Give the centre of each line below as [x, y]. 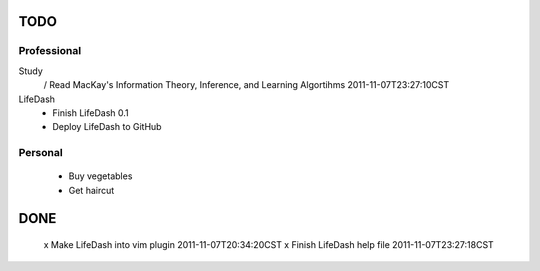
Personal [41, 153]
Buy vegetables [100, 176]
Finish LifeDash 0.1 [90, 112]
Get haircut [91, 190]
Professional [50, 51]
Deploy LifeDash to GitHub [107, 127]
